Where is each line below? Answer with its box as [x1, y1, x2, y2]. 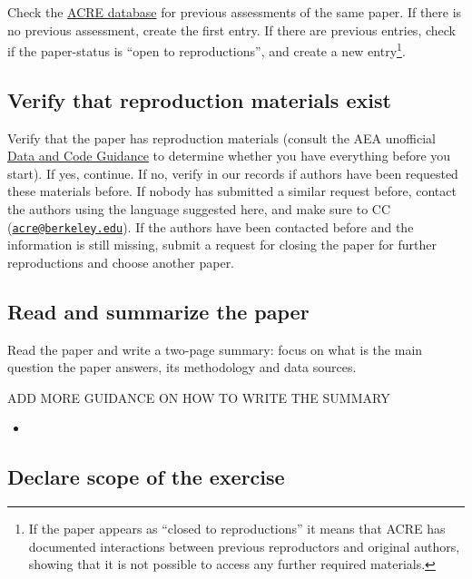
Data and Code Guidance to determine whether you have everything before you [7, 146, 451, 165]
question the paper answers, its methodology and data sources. [7, 358, 357, 377]
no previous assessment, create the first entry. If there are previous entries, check [7, 20, 456, 39]
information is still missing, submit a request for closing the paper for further [7, 235, 437, 254]
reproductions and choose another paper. [7, 252, 235, 271]
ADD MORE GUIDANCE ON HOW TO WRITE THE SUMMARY [7, 388, 390, 407]
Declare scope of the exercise [7, 463, 285, 491]
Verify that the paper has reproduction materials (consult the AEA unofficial [7, 128, 436, 147]
